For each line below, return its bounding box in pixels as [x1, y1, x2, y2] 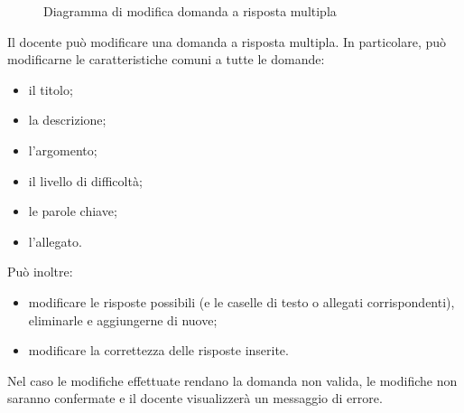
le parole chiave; [28, 202, 117, 221]
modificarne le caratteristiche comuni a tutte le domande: [7, 50, 325, 69]
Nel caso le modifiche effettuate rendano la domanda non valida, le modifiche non [7, 371, 458, 390]
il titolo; [28, 80, 73, 99]
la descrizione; [28, 110, 107, 129]
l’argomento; [28, 140, 97, 159]
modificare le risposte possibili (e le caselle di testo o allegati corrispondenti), [28, 292, 455, 311]
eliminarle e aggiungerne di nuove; [28, 310, 218, 329]
